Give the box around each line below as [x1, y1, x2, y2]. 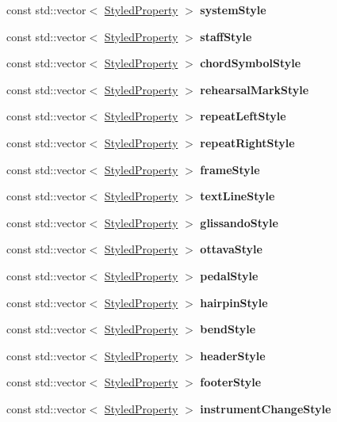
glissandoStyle [200, 214, 278, 230]
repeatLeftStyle [200, 108, 286, 124]
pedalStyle [200, 267, 258, 283]
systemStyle [200, 2, 266, 17]
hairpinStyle [200, 294, 268, 310]
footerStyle [200, 374, 262, 390]
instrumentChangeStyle [200, 400, 331, 416]
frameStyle [200, 161, 260, 177]
